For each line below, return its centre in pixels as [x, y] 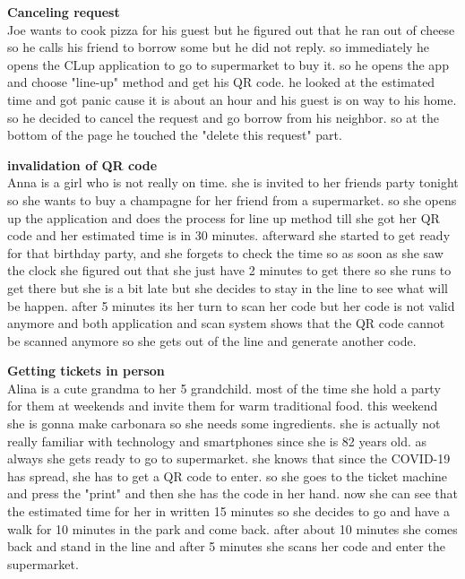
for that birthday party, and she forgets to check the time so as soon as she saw [225, 252]
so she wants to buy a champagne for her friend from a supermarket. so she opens [232, 199]
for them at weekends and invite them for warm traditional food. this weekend [223, 406]
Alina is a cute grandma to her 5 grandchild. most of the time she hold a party [224, 388]
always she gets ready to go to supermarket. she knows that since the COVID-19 [229, 458]
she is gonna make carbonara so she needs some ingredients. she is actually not [224, 423]
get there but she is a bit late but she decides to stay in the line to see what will [228, 287]
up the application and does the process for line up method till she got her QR [224, 217]
